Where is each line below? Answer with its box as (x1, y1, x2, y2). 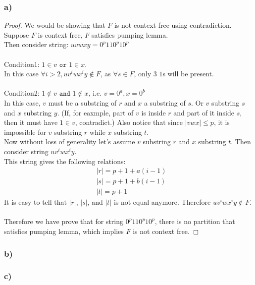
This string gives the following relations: (4, 156, 126, 166)
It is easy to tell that (4, 197, 67, 207)
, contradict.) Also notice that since (75, 117, 183, 127)
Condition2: (4, 88, 40, 98)
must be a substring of (48, 97, 117, 108)
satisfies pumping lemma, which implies (4, 226, 124, 236)
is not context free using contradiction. (114, 20, 232, 30)
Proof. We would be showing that (4, 20, 105, 30)
